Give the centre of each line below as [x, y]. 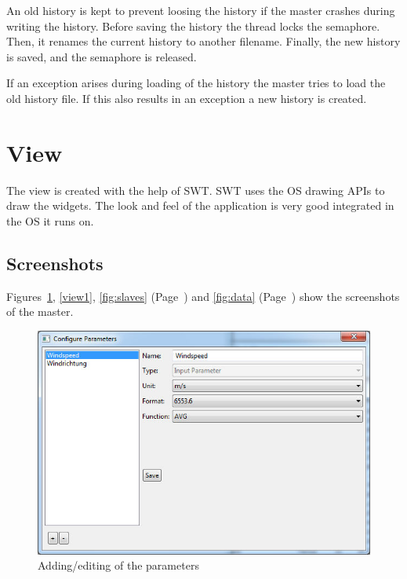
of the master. [40, 311]
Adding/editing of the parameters [118, 565]
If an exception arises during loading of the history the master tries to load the [196, 83]
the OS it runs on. [50, 220]
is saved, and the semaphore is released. [102, 56]
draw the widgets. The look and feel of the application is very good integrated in [200, 205]
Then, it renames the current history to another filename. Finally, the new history [203, 41]
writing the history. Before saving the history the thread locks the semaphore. [193, 26]
